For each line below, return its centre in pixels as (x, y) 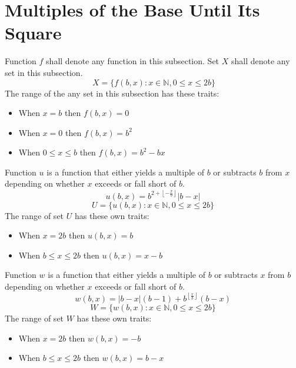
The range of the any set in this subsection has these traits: (112, 93)
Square (33, 33)
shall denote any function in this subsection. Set (133, 61)
